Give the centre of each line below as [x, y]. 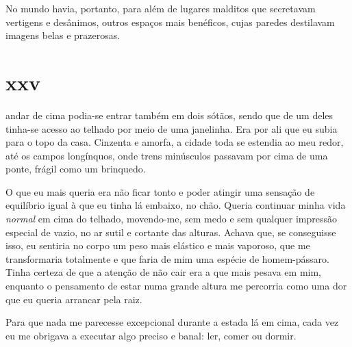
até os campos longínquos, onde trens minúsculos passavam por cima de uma [167, 155]
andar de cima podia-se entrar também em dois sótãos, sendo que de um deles [169, 115]
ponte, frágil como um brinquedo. [76, 169]
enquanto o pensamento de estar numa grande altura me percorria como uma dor [176, 286]
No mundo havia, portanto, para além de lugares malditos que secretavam [161, 8]
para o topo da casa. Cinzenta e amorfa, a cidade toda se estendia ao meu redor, [175, 142]
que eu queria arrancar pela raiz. [74, 299]
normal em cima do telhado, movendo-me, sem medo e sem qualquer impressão [172, 219]
